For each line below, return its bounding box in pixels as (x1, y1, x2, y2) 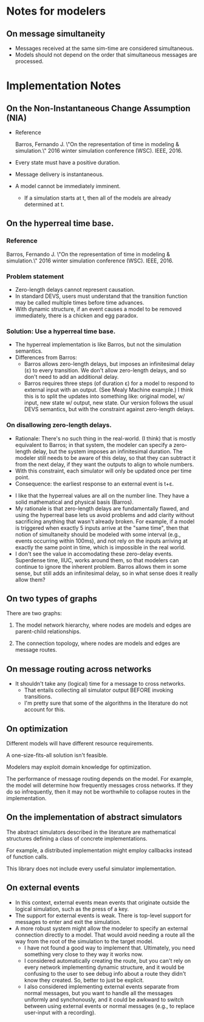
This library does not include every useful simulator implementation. (6, 865, 177, 872)
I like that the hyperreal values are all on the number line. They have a (15, 492, 189, 499)
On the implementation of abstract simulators (6, 812, 182, 823)
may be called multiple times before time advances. (15, 298, 144, 306)
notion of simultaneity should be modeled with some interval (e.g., (15, 530, 181, 538)
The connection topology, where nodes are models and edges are (15, 640, 180, 647)
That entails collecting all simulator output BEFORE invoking (24, 686, 174, 694)
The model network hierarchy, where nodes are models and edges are (15, 621, 191, 629)
